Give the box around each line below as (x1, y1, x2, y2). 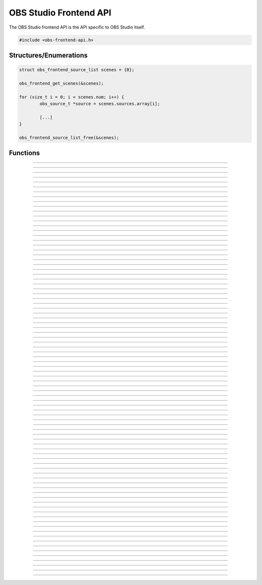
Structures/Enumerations (9, 51, 88, 59)
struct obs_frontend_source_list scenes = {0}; (19, 67, 134, 73)
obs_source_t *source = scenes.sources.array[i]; (39, 101, 160, 107)
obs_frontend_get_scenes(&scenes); (19, 81, 104, 86)
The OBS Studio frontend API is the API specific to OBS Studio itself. (9, 24, 145, 30)
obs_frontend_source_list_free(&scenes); (19, 135, 119, 141)
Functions (9, 149, 40, 157)
